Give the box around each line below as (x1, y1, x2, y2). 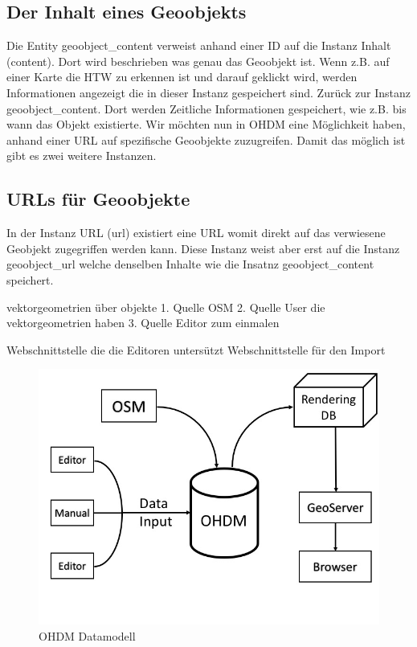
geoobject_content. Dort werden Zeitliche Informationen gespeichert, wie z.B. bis (6, 100, 407, 117)
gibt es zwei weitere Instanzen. (6, 147, 157, 164)
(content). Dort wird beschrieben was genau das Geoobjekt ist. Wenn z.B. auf (6, 52, 390, 69)
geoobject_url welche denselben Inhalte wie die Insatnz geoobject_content (6, 256, 374, 272)
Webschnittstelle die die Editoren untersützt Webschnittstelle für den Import (6, 341, 386, 358)
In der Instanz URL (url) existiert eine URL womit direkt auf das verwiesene (6, 224, 386, 241)
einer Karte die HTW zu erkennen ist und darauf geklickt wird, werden (6, 68, 358, 85)
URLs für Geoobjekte (6, 186, 190, 211)
